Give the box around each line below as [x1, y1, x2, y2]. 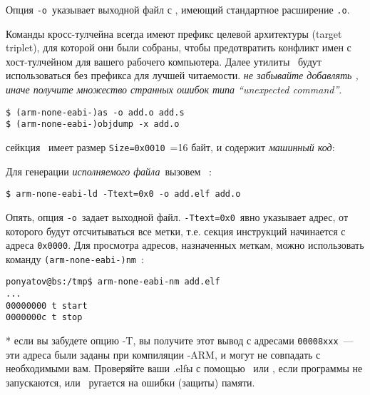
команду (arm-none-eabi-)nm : [6, 251, 144, 266]
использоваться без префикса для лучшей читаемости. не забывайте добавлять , [6, 68, 359, 83]
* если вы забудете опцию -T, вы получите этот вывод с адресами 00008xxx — [6, 333, 354, 348]
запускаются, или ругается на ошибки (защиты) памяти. [6, 374, 255, 389]
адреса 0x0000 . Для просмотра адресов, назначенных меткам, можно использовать [6, 237, 364, 252]
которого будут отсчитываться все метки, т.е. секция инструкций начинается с [6, 223, 346, 238]
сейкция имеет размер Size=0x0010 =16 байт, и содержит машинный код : [6, 139, 335, 154]
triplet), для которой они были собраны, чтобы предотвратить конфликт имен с [6, 40, 351, 55]
